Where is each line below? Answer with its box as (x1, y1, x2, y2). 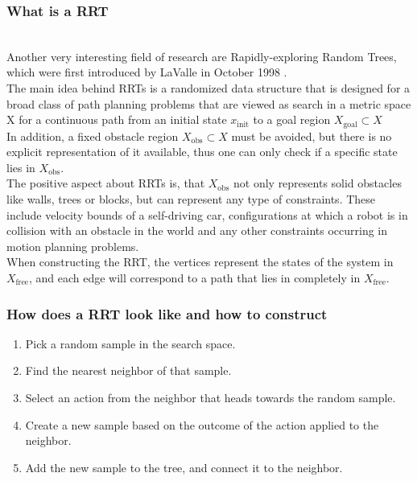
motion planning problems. (6, 237, 139, 254)
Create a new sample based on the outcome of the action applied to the (25, 416, 379, 433)
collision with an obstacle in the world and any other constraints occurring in (6, 222, 388, 239)
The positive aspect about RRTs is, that (6, 175, 205, 191)
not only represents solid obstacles (233, 175, 402, 191)
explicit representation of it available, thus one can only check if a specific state (6, 143, 398, 160)
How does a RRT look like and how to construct (6, 303, 328, 323)
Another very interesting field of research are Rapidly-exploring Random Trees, (6, 47, 397, 64)
